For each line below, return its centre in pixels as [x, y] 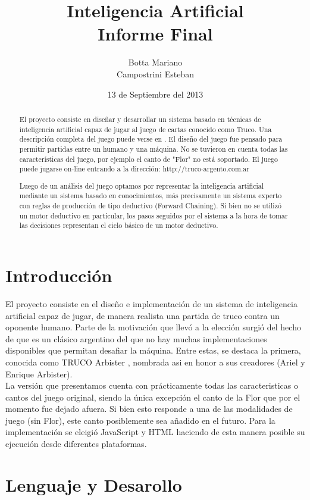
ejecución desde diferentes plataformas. [76, 444]
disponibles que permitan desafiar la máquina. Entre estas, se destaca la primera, [153, 350]
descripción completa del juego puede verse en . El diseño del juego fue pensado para [151, 139]
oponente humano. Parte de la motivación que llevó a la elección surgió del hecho [153, 327]
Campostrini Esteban [155, 74]
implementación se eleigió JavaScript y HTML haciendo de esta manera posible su [155, 432]
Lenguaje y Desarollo [94, 484]
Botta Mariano [155, 62]
